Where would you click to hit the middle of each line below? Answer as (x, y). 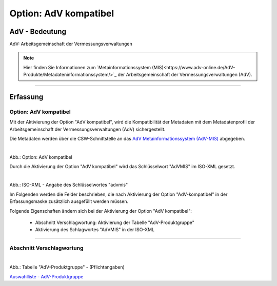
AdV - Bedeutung (38, 32)
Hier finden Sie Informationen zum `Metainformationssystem (87, 67)
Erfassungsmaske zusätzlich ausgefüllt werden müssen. (69, 201)
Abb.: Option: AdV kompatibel (41, 157)
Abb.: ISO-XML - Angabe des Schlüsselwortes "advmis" (69, 185)
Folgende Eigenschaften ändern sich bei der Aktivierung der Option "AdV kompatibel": (101, 211)
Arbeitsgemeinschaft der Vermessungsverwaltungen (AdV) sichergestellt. (87, 129)
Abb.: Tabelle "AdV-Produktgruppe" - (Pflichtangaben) (67, 267)
